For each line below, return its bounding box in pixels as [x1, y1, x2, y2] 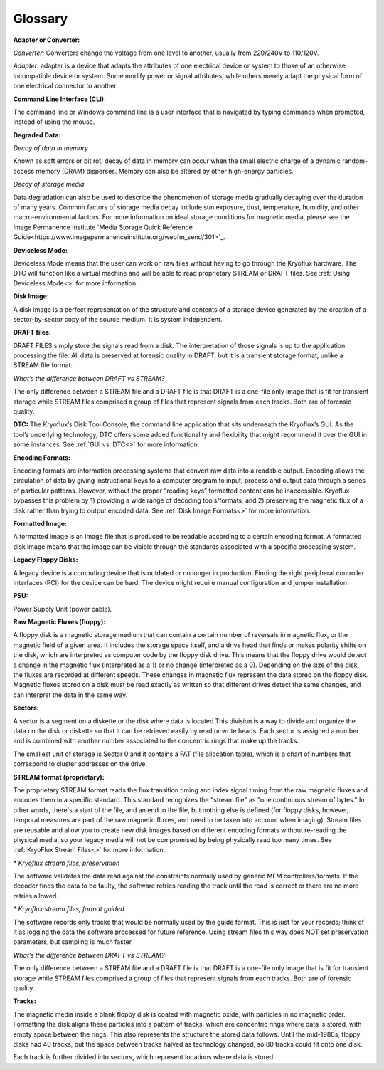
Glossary [13, 11, 68, 26]
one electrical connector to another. [13, 82, 119, 90]
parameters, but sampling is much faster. [13, 938, 134, 946]
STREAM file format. [13, 361, 73, 369]
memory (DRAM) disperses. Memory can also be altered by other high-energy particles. [36, 167, 294, 175]
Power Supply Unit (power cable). [13, 604, 112, 613]
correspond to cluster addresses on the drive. [13, 760, 148, 768]
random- [341, 157, 368, 165]
